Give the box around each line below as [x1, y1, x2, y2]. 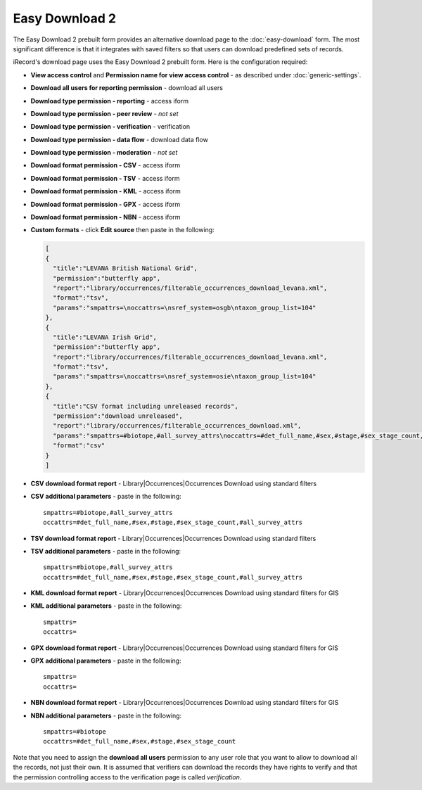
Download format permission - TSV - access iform [30, 174, 180, 182]
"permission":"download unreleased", [53, 412, 183, 420]
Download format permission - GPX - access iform [30, 200, 181, 208]
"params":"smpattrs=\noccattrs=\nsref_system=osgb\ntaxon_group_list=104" [53, 303, 316, 312]
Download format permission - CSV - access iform [30, 161, 181, 170]
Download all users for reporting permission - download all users [30, 84, 223, 92]
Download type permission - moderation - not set [30, 148, 178, 157]
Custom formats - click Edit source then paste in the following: [30, 226, 215, 234]
